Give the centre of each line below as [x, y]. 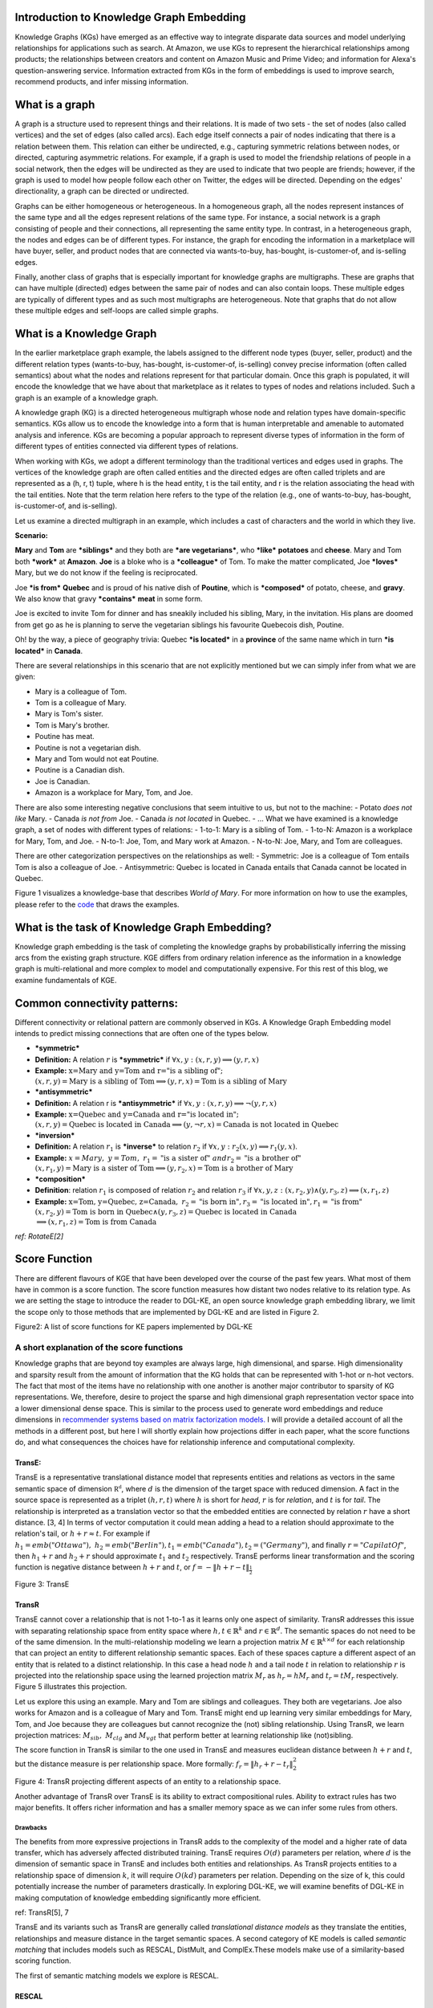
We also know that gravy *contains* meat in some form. [109, 598]
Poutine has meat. [65, 737]
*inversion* [55, 1136]
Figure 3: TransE [42, 1584]
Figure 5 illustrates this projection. [71, 1687]
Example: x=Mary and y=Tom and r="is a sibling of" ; [129, 1071]
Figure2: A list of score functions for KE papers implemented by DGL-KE [134, 1327]
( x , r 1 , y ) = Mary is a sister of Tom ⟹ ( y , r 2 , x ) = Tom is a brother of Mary [164, 1169]
